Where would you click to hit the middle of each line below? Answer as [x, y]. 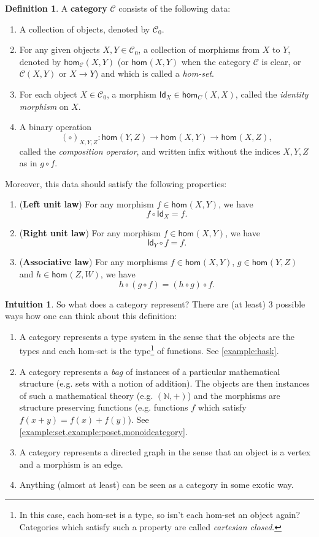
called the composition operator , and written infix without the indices [150, 151]
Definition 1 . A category [56, 8]
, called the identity [272, 94]
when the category [216, 61]
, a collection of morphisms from [199, 49]
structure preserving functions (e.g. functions [104, 407]
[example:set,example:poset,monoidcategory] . [103, 431]
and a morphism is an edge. [71, 464]
